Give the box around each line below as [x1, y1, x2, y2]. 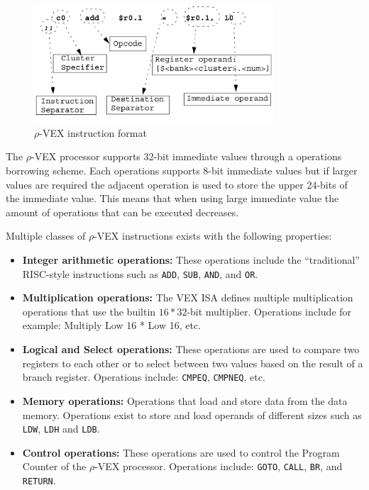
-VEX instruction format [39, 125, 147, 140]
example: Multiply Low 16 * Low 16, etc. [22, 318, 201, 333]
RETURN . [22, 473, 56, 487]
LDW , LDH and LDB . [22, 421, 100, 436]
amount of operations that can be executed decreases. [6, 204, 239, 219]
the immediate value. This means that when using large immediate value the [6, 191, 339, 206]
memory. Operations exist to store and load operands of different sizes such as [22, 407, 362, 422]
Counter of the [22, 459, 87, 474]
